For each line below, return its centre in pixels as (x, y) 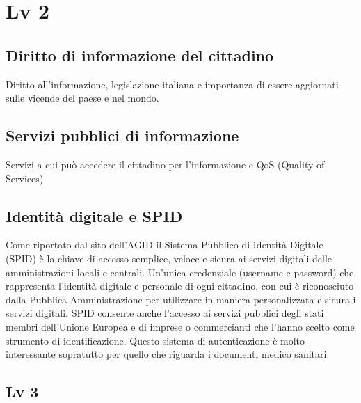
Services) (25, 178)
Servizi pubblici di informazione (122, 135)
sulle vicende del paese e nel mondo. (82, 98)
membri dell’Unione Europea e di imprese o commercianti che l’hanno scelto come (180, 326)
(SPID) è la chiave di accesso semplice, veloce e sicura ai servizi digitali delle (169, 258)
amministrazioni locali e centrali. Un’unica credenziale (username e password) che (180, 272)
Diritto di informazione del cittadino (140, 55)
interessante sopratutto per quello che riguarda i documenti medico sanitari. (168, 354)
